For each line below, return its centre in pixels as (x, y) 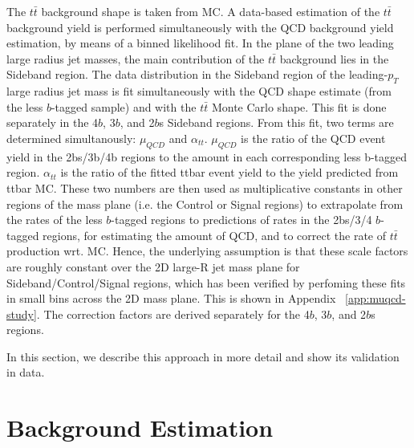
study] (22, 314)
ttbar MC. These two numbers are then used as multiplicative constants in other (205, 187)
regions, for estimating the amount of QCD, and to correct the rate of (215, 235)
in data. (26, 372)
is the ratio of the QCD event (313, 138)
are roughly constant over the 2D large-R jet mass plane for (153, 266)
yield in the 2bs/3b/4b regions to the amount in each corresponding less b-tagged (207, 156)
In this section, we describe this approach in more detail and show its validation (203, 356)
